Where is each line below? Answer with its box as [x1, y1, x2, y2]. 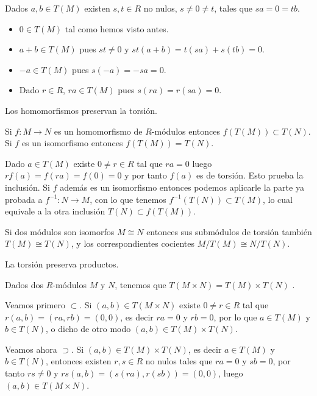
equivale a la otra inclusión [5, 205, 105, 217]
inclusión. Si [5, 180, 50, 193]
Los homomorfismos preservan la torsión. [5, 104, 157, 116]
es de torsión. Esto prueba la [196, 169, 304, 182]
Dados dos [5, 278, 43, 291]
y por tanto [124, 169, 167, 182]
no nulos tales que [145, 355, 213, 367]
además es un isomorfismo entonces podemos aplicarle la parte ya [60, 180, 304, 193]
